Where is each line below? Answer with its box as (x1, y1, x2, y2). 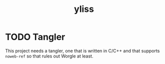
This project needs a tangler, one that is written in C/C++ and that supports (5, 48, 160, 54)
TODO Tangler (5, 31, 65, 43)
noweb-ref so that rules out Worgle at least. (5, 53, 93, 59)
